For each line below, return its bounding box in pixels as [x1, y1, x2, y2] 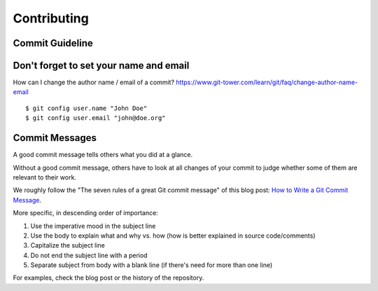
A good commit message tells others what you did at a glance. [13, 151, 193, 159]
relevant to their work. [13, 172, 77, 182]
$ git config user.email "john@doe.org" [25, 114, 166, 122]
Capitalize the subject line [30, 241, 105, 250]
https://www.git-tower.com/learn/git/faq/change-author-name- [176, 78, 358, 87]
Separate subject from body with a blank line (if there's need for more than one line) [30, 261, 273, 269]
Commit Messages [13, 132, 97, 144]
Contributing [13, 11, 89, 26]
